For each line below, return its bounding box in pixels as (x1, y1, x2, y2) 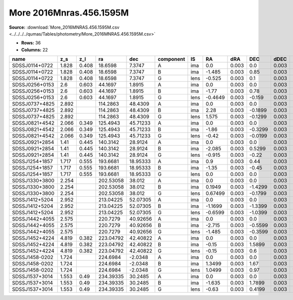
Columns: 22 (21, 47, 48, 53)
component (158, 56, 186, 63)
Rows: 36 (21, 40, 41, 46)
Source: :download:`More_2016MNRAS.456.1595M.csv (9, 24, 120, 30)
